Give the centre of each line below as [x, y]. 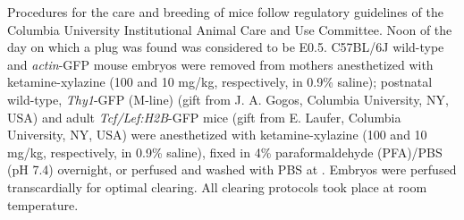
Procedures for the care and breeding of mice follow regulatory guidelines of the [225, 12]
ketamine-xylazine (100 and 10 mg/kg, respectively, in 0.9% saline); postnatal [220, 82]
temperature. [43, 204]
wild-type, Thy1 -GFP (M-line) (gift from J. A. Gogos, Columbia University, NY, [228, 99]
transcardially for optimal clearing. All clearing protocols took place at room [217, 186]
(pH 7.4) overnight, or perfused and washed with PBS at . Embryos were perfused [232, 169]
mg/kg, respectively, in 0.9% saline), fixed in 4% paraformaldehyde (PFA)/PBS [225, 152]
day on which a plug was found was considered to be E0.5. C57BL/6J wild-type [226, 47]
